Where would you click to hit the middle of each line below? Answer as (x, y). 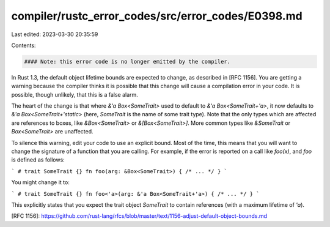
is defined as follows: (38, 160)
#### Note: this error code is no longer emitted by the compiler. (127, 61)
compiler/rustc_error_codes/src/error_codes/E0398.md (157, 16)
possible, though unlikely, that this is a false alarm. (75, 94)
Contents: (24, 45)
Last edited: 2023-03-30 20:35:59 (55, 34)
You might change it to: (40, 182)
